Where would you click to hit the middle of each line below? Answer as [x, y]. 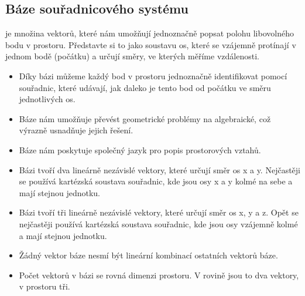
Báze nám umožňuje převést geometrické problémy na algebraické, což [145, 118]
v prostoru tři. [44, 286]
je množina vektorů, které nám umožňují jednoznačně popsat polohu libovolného [150, 33]
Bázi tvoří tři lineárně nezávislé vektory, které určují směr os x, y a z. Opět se [159, 212]
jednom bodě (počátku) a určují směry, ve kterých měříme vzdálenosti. [132, 56]
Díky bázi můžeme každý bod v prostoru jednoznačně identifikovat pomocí [153, 75]
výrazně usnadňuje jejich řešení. [76, 130]
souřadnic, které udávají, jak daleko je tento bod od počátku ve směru [145, 87]
